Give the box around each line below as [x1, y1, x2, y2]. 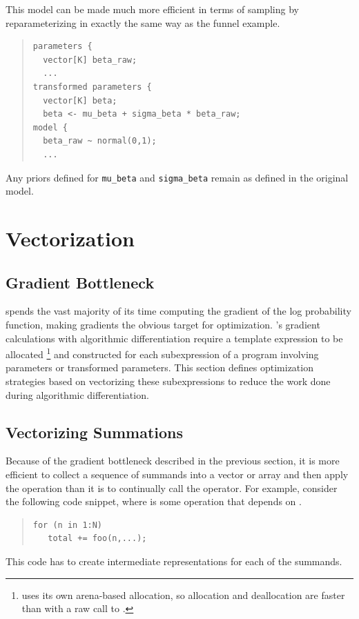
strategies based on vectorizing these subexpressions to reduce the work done [6, 373, 331, 388]
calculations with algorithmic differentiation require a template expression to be [6, 331, 343, 345]
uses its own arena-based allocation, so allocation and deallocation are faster [21, 587, 345, 602]
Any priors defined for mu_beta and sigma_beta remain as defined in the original [6, 170, 349, 184]
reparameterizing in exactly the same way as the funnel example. [6, 15, 280, 30]
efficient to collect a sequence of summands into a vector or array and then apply [6, 466, 349, 481]
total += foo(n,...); [48, 533, 147, 544]
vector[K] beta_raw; [43, 55, 137, 65]
